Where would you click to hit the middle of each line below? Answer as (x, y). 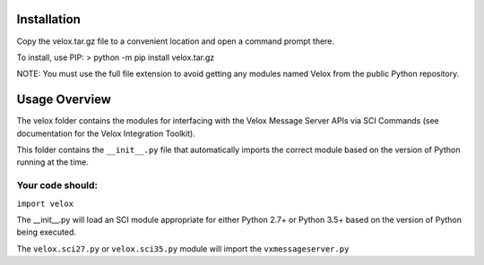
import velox (45, 203)
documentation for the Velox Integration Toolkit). (106, 133)
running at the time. (53, 162)
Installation (48, 19)
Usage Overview (64, 100)
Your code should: (57, 185)
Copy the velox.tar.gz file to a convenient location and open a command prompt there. (176, 41)
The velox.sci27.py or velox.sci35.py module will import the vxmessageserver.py (183, 248)
